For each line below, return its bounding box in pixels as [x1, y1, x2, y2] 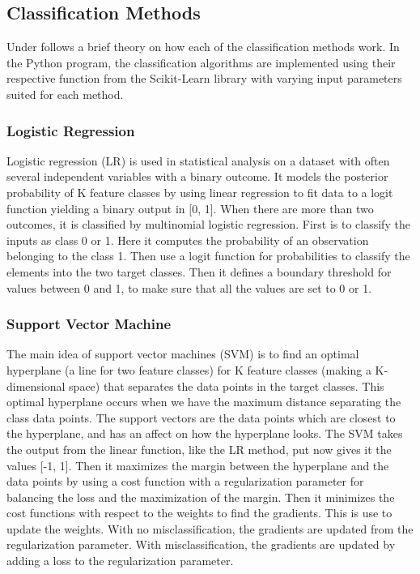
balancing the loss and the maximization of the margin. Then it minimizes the [6, 488, 395, 505]
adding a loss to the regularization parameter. [6, 552, 234, 569]
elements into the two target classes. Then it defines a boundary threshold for [6, 263, 392, 280]
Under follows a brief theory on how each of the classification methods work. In [6, 38, 400, 55]
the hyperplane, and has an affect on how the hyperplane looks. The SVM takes [6, 425, 403, 442]
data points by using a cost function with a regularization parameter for [6, 473, 364, 490]
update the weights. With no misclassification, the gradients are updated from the [6, 520, 414, 537]
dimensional [6, 377, 66, 394]
